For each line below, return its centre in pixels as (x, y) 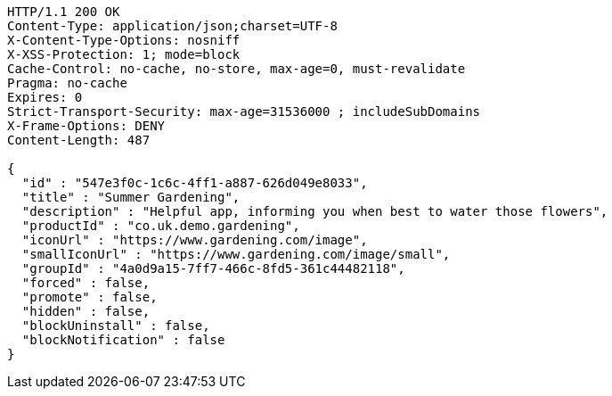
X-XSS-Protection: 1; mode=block (124, 54)
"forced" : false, (86, 283)
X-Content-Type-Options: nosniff (124, 40)
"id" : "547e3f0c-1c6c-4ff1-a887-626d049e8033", (195, 183)
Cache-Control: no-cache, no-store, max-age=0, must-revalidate (237, 69)
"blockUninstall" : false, (116, 326)
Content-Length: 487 (79, 140)
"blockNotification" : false (123, 340)
